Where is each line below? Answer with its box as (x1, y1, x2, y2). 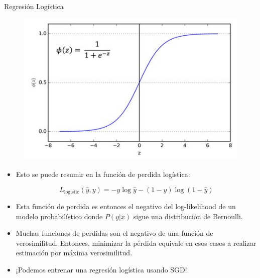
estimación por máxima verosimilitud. (16, 247, 133, 258)
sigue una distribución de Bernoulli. (133, 211, 243, 221)
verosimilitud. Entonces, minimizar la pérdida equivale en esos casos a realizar (16, 237, 256, 248)
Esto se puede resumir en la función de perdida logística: (16, 168, 190, 179)
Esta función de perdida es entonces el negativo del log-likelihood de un (16, 201, 236, 211)
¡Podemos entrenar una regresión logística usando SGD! (16, 264, 187, 274)
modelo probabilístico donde (16, 211, 103, 221)
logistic (64, 190, 79, 195)
